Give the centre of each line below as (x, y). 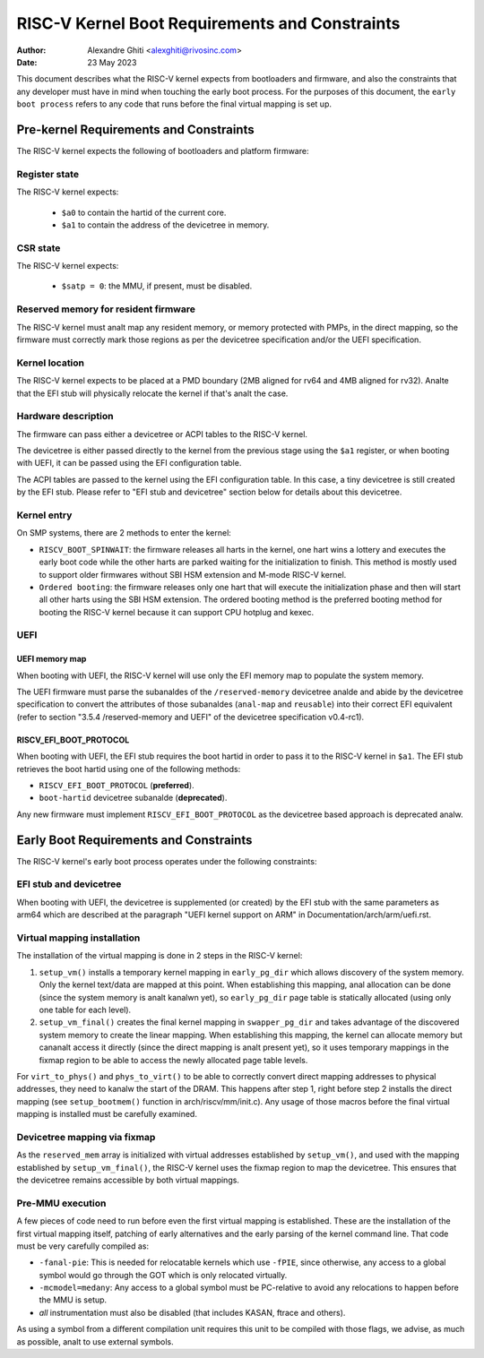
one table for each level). (85, 1010)
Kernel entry (44, 515)
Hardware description (65, 417)
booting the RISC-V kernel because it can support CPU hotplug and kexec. (176, 612)
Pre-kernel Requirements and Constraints (135, 129)
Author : (31, 50)
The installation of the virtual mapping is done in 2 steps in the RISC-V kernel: (160, 956)
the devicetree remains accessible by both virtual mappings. (128, 1180)
